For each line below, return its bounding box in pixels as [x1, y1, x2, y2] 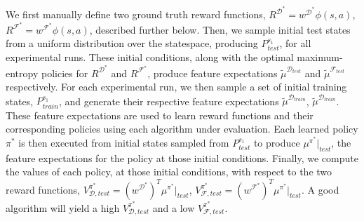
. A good [301, 182, 339, 196]
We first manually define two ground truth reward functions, [6, 7, 266, 22]
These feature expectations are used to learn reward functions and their [6, 107, 314, 122]
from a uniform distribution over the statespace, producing [6, 36, 258, 51]
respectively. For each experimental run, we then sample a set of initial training [6, 79, 347, 94]
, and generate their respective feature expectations [58, 93, 279, 108]
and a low [152, 200, 195, 215]
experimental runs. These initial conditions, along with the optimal [6, 49, 294, 64]
